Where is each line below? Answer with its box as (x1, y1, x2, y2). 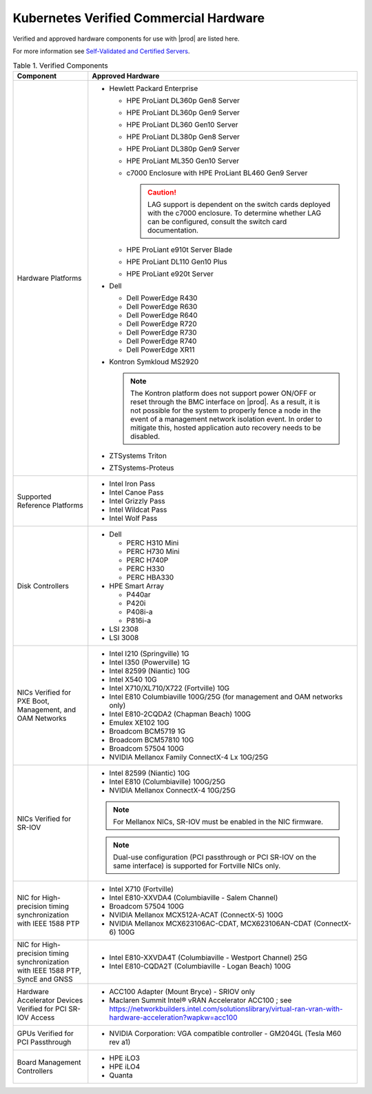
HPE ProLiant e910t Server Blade (126, 245, 233, 255)
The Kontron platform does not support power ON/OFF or (130, 388, 317, 398)
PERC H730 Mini (126, 546, 180, 556)
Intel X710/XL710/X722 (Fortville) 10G (109, 683, 230, 693)
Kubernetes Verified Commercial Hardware (12, 10, 265, 26)
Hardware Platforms (17, 273, 82, 283)
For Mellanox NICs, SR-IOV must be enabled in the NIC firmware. (112, 817, 324, 826)
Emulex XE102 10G (109, 717, 169, 727)
